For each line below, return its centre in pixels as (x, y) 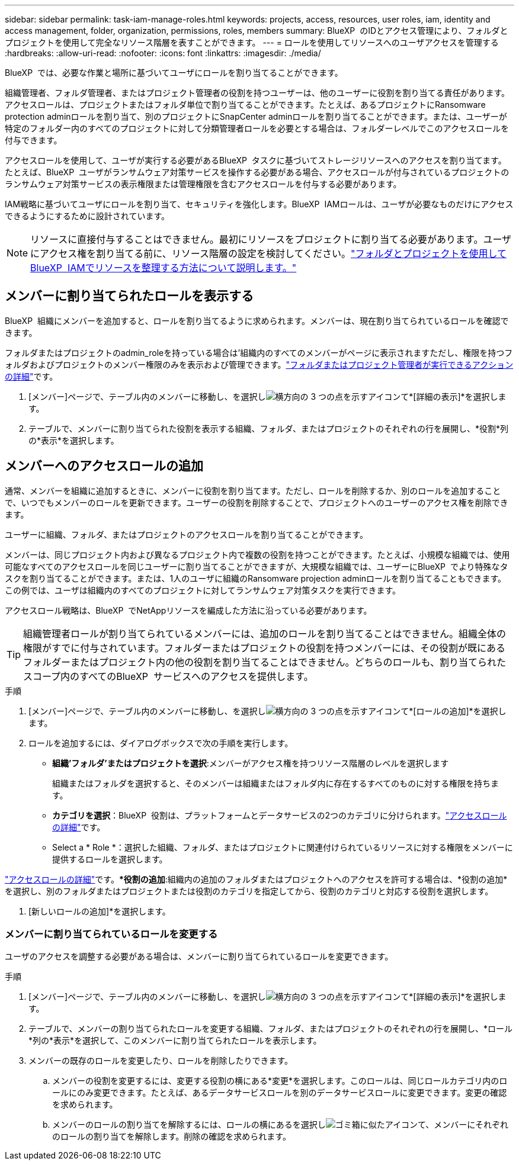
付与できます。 (33, 140)
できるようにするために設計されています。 (87, 216)
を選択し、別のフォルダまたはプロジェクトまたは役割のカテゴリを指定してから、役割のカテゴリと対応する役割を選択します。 (249, 891)
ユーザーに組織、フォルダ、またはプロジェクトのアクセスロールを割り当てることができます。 (186, 534)
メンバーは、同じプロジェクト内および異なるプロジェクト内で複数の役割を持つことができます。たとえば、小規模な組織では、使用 (257, 554)
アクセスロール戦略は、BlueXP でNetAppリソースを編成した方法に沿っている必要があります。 (188, 610)
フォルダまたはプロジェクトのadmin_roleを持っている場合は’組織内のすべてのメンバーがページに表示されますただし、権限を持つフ (259, 352)
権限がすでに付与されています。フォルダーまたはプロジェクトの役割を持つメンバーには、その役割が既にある (265, 648)
